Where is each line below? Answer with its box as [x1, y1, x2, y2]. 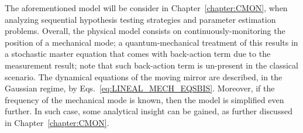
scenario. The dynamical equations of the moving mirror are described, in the [5, 70, 283, 83]
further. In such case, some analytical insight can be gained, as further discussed [5, 105, 292, 117]
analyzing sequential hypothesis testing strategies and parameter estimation [5, 13, 276, 25]
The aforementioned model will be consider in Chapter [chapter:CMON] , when [5, 2, 288, 13]
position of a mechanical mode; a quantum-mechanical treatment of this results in [5, 36, 298, 48]
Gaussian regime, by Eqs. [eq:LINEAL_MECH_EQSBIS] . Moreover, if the [5, 82, 275, 94]
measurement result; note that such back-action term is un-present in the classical [5, 59, 298, 71]
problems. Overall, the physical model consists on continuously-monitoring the [5, 25, 285, 37]
